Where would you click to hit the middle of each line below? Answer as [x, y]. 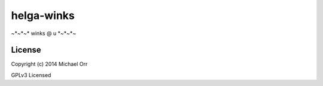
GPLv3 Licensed [31, 75]
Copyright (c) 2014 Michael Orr [49, 64]
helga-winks [43, 15]
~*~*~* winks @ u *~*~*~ [44, 33]
